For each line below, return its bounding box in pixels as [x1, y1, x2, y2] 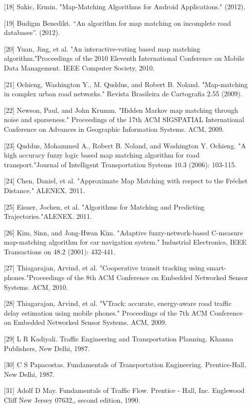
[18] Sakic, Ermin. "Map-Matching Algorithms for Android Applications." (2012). [4, 1, 246, 11]
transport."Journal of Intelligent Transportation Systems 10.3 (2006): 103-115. [4, 159, 237, 169]
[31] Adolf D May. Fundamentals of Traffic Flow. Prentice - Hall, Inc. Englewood [4, 385, 245, 395]
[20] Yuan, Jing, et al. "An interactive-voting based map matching [4, 43, 200, 53]
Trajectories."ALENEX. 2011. [4, 211, 92, 221]
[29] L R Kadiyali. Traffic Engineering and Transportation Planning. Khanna [4, 334, 234, 344]
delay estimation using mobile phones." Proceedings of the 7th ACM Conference [4, 307, 243, 318]
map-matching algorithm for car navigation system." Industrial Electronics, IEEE [4, 237, 247, 247]
